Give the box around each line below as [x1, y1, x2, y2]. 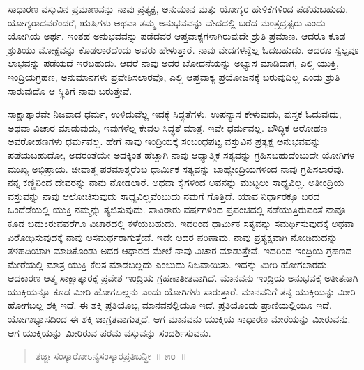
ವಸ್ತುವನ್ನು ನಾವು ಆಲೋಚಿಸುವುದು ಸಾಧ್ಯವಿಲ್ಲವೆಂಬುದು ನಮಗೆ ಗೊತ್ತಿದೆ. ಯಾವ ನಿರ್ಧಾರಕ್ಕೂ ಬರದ [8, 188, 320, 203]
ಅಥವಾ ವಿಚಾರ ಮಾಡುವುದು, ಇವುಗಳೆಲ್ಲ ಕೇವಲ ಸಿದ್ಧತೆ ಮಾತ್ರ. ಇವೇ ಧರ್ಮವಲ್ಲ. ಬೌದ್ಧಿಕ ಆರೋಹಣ [8, 120, 328, 134]
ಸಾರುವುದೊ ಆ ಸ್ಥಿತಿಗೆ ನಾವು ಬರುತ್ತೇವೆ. [8, 83, 132, 98]
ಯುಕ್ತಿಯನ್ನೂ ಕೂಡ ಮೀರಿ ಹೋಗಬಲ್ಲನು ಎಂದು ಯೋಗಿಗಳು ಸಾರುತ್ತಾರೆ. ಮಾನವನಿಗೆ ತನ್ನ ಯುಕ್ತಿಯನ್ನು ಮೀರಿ [8, 284, 356, 298]
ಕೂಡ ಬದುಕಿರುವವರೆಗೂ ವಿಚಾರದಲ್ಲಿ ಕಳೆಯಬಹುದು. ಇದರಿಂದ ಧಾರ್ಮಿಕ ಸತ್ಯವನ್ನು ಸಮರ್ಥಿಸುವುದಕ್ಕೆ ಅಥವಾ [8, 215, 354, 230]
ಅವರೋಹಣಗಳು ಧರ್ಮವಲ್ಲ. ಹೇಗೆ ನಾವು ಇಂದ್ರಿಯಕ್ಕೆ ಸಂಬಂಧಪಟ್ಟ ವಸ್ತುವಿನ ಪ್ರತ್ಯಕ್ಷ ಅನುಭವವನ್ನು [8, 134, 321, 148]
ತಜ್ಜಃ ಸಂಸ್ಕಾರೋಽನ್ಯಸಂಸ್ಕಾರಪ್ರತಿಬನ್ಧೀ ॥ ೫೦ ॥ [35, 348, 187, 363]
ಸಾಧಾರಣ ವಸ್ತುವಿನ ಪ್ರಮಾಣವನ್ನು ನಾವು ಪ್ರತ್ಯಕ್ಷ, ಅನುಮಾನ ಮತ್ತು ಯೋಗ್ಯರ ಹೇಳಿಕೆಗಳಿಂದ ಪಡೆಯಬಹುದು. [8, 1, 349, 15]
